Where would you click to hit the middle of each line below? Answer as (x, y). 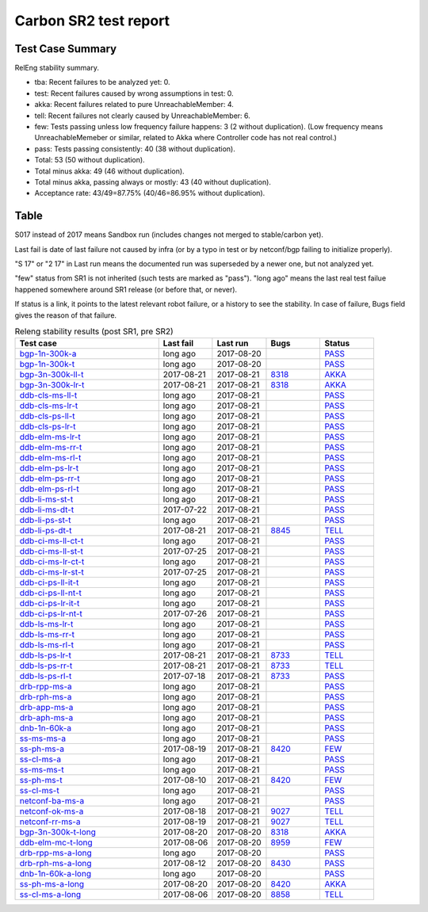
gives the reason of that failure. (66, 315)
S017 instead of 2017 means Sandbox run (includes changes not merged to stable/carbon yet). (169, 235)
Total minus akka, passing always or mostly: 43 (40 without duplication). (153, 181)
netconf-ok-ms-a (52, 811)
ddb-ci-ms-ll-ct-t (52, 541)
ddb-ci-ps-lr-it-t (50, 604)
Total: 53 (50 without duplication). (90, 160)
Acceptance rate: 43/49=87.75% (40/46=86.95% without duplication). (150, 193)
